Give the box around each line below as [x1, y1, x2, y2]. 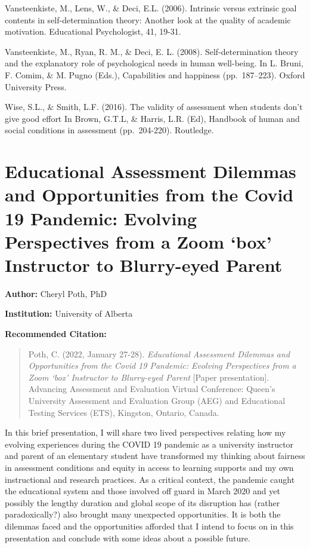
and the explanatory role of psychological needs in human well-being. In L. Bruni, [5, 57, 303, 69]
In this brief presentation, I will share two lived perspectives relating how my [5, 426, 286, 439]
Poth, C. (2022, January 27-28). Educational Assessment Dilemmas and [28, 347, 290, 360]
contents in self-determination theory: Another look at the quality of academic [5, 13, 291, 26]
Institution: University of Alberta [5, 307, 133, 320]
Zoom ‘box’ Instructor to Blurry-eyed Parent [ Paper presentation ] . [28, 371, 269, 383]
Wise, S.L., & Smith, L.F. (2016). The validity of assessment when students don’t [5, 100, 303, 113]
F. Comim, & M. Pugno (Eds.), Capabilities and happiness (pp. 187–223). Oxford [5, 68, 305, 81]
